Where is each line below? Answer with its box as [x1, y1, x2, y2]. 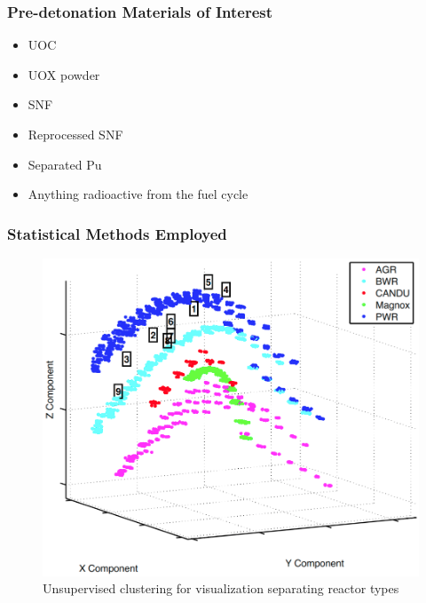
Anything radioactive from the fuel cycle [28, 185, 248, 203]
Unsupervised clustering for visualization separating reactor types [43, 579, 399, 598]
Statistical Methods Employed [7, 222, 227, 244]
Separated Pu [28, 155, 102, 173]
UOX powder [28, 65, 100, 83]
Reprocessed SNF [28, 125, 123, 143]
